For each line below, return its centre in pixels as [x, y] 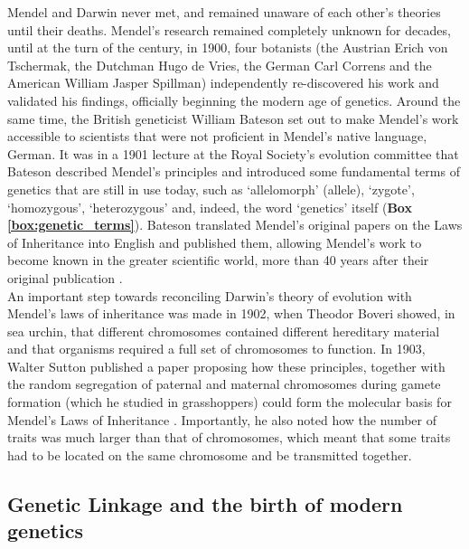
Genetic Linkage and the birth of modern [205, 503]
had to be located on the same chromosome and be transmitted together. [210, 454]
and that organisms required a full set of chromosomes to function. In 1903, [216, 349]
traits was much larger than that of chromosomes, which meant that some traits [229, 437]
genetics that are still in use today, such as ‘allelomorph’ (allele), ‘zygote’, [211, 189]
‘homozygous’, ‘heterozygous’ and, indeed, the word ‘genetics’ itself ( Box [210, 207]
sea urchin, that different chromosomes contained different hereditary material [224, 331]
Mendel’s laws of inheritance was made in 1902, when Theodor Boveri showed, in [231, 313]
